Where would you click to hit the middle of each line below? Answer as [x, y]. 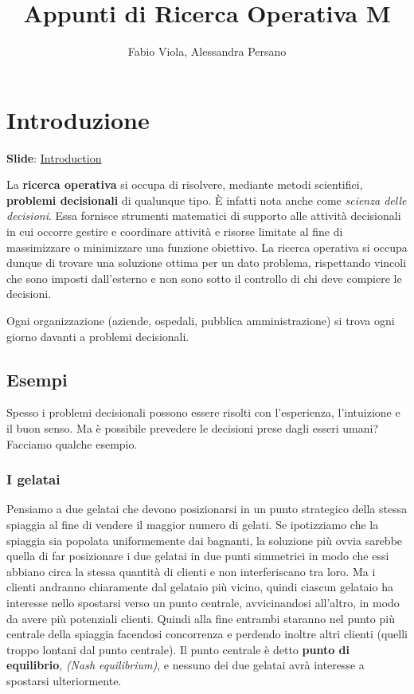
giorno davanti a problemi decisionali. [98, 336]
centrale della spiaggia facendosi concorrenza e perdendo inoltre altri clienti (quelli [207, 634]
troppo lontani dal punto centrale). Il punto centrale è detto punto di [178, 649]
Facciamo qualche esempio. [72, 443]
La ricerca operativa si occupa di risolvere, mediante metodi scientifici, [185, 184]
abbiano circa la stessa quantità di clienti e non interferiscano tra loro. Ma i [191, 571]
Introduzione [78, 119]
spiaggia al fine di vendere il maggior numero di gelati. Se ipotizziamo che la [193, 524]
